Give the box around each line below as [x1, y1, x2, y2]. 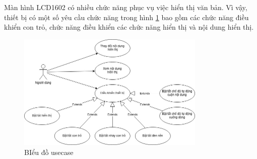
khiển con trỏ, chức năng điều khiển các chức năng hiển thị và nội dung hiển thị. [4, 22, 254, 32]
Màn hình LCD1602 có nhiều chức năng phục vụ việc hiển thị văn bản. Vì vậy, [4, 2, 247, 12]
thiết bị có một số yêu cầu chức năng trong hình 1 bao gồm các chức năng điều [4, 12, 249, 22]
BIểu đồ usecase [24, 146, 74, 157]
